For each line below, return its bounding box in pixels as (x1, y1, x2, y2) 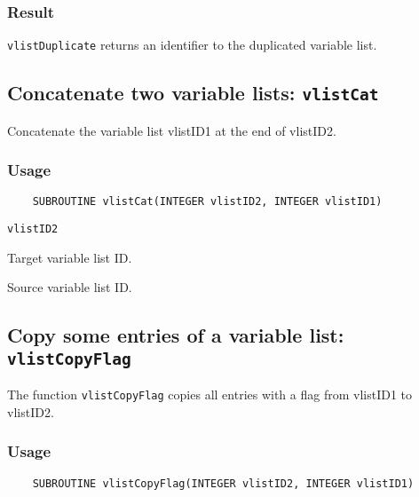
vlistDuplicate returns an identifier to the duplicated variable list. (7, 35, 377, 54)
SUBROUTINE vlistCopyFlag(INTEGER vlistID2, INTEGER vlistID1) (32, 477, 415, 490)
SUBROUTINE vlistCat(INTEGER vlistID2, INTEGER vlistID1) (32, 195, 383, 209)
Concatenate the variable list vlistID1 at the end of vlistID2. (7, 121, 336, 139)
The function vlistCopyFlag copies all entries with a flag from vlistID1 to (7, 385, 413, 404)
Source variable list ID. (7, 278, 132, 296)
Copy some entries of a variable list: (7, 321, 344, 349)
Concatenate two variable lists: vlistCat (7, 79, 379, 106)
